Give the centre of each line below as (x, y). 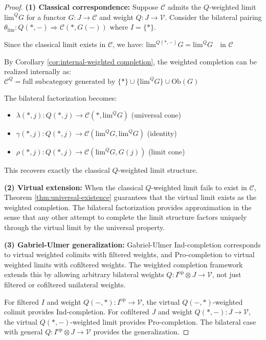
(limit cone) (167, 152)
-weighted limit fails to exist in (199, 187)
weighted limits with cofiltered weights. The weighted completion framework (124, 264)
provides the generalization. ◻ (141, 332)
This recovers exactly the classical (57, 170)
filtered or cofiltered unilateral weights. (65, 285)
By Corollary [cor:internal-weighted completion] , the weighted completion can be (130, 61)
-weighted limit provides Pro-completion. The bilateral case (163, 321)
